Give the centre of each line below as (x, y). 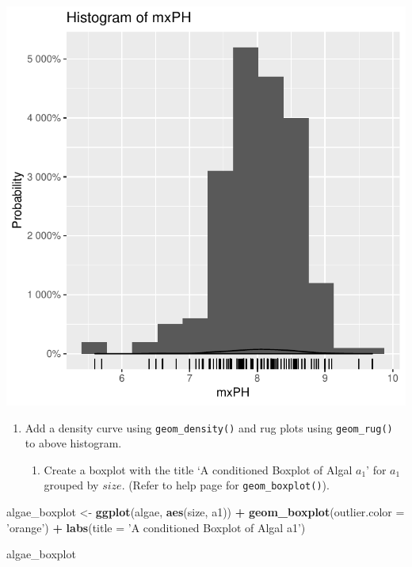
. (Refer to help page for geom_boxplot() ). (225, 485)
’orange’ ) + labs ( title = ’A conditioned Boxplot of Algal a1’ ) (156, 527)
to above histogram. (73, 443)
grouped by (71, 485)
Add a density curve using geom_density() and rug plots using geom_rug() (209, 427)
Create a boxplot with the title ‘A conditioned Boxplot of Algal (198, 469)
